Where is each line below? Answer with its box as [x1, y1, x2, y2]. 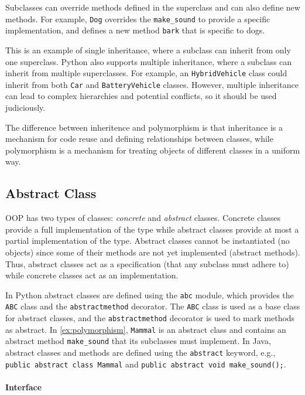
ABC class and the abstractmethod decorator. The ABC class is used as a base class [5, 300, 300, 312]
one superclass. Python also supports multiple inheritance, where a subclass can [5, 55, 292, 67]
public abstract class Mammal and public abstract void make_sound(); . [5, 357, 286, 370]
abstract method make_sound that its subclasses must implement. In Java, [5, 335, 271, 347]
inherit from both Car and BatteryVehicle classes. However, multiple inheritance [5, 78, 299, 90]
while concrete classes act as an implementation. [5, 269, 179, 281]
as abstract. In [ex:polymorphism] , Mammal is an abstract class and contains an [5, 323, 286, 335]
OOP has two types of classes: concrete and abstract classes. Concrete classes [5, 212, 281, 224]
